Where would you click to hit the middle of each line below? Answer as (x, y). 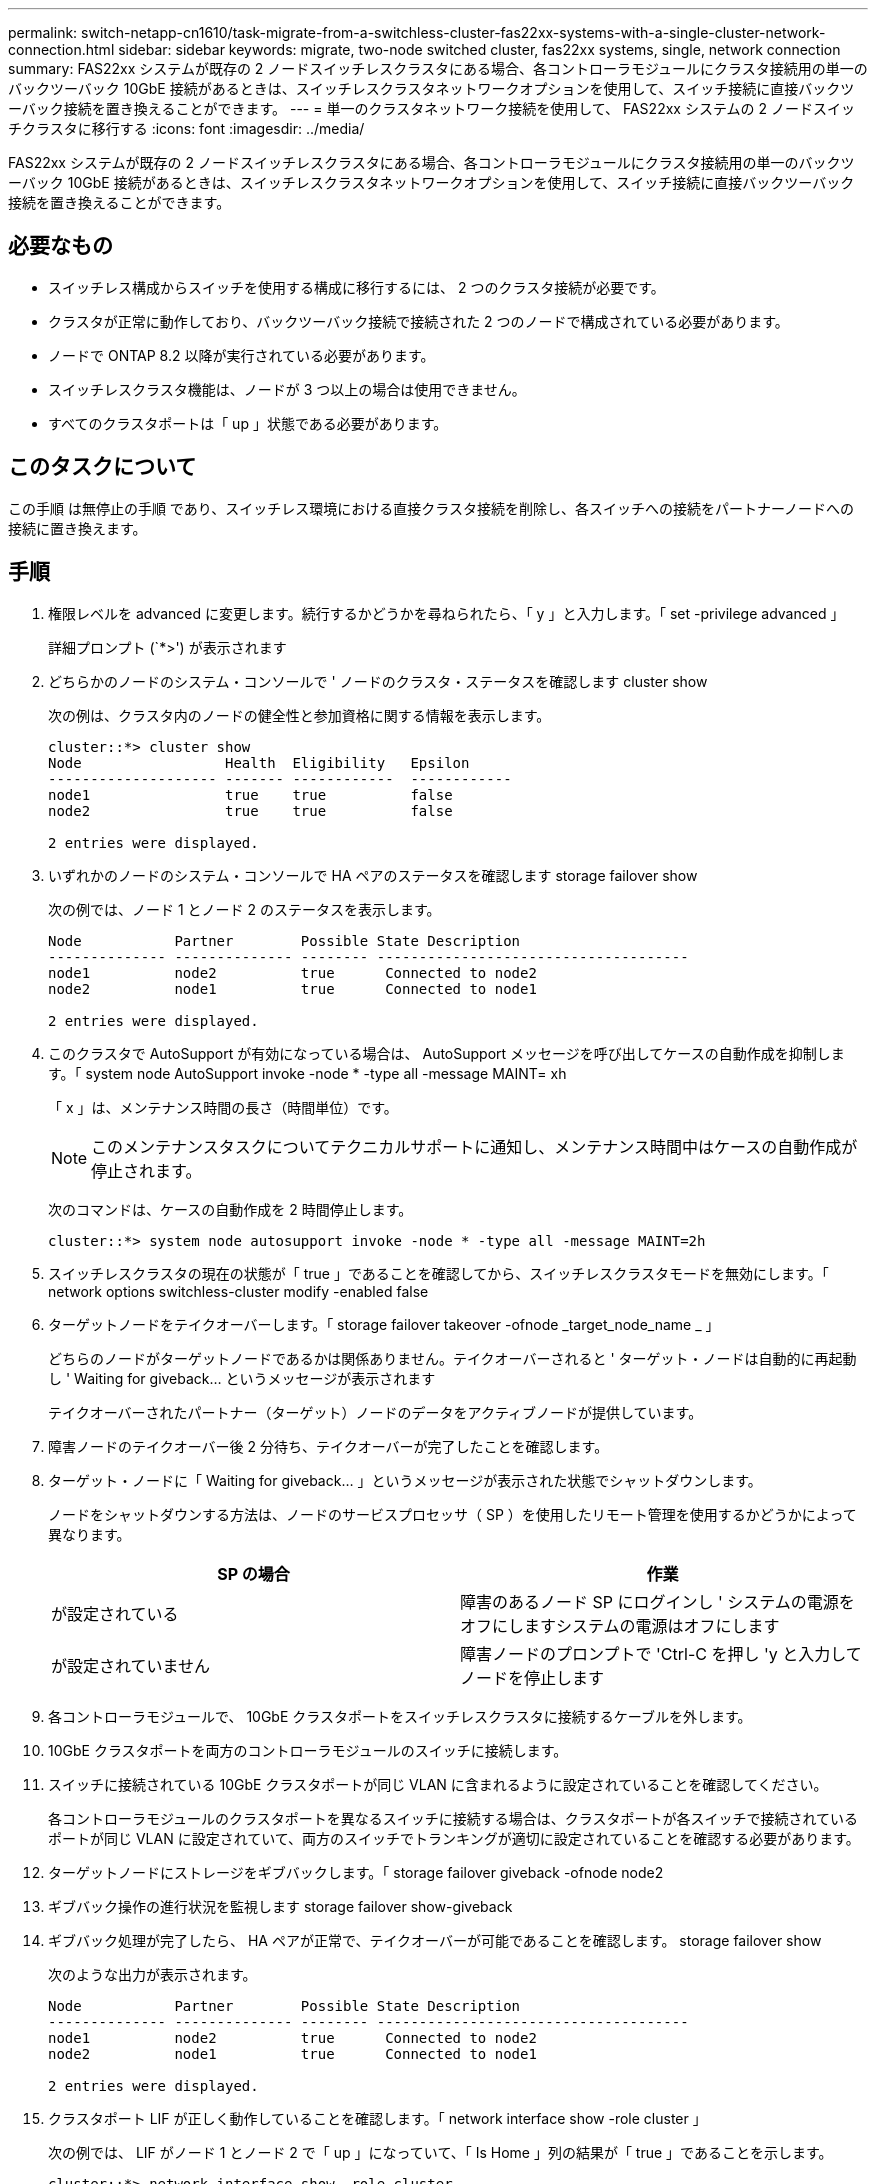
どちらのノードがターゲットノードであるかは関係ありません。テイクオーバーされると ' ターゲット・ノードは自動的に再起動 (452, 1358)
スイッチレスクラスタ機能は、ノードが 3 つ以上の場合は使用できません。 (287, 389)
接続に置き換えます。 (77, 528)
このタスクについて (102, 467)
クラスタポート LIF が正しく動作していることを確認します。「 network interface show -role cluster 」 (377, 2118)
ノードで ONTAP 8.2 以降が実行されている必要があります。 (241, 355)
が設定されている (115, 1613)
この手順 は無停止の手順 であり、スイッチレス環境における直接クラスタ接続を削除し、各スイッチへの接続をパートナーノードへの (431, 508)
